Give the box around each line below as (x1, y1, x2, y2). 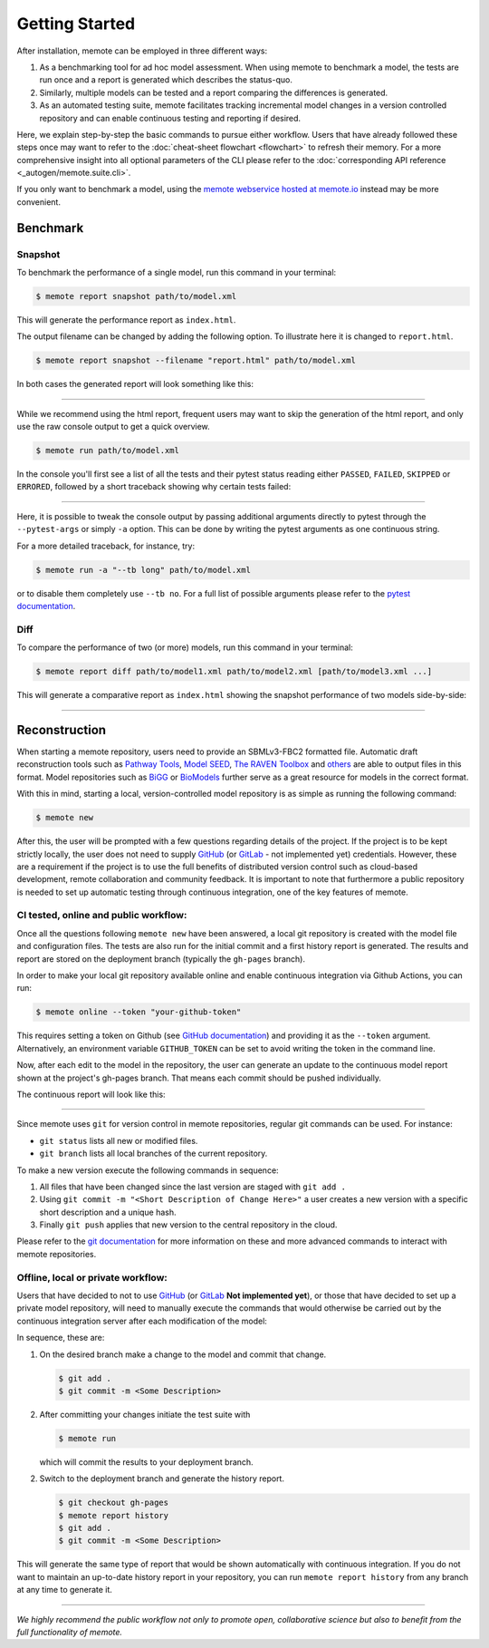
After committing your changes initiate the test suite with (39, 1409, 251, 1420)
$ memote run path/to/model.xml (35, 445, 180, 456)
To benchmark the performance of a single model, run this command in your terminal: (16, 267, 337, 277)
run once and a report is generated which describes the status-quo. (39, 74, 293, 85)
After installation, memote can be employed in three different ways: (16, 45, 267, 56)
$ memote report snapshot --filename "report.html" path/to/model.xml (35, 355, 357, 366)
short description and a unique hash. (39, 1207, 177, 1217)
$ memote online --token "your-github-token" (35, 1007, 242, 1017)
